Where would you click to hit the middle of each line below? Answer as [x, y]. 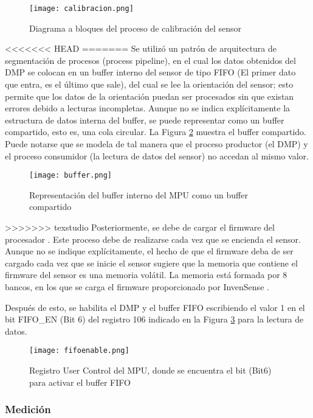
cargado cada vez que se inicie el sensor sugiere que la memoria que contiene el [151, 263]
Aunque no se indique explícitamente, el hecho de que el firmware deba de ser [149, 251]
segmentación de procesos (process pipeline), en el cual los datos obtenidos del [150, 60]
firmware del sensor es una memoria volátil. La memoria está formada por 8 [146, 275]
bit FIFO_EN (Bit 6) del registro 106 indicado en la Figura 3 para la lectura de [154, 319]
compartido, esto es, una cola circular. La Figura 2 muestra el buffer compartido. [156, 132]
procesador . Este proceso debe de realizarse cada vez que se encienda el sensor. [153, 239]
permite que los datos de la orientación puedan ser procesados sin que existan [150, 96]
